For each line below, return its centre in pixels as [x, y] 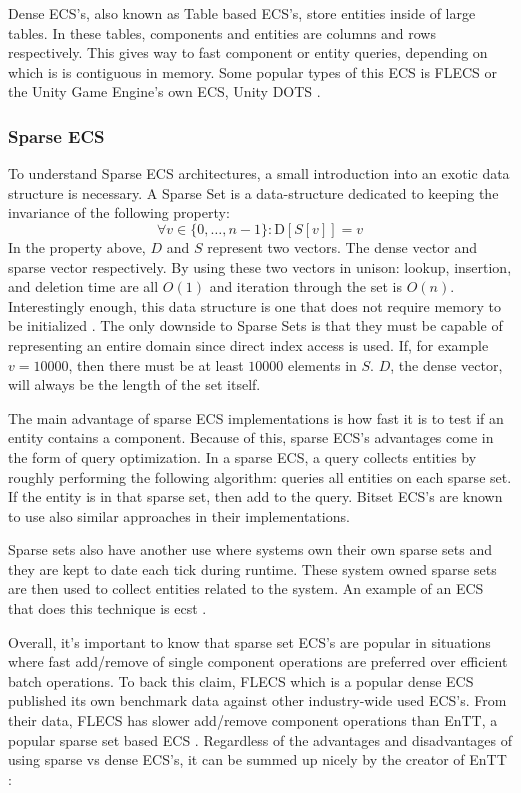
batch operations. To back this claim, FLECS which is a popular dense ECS [241, 680]
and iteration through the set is [305, 286]
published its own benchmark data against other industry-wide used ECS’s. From [257, 700]
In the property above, [77, 246]
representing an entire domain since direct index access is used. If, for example [248, 344]
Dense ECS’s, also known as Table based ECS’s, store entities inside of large [242, 13]
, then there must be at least [156, 364]
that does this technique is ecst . [107, 608]
